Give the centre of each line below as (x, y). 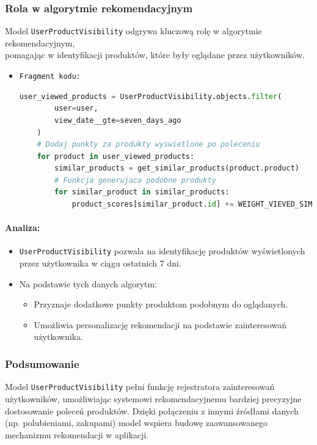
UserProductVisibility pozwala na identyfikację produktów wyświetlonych (162, 251)
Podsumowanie (42, 364)
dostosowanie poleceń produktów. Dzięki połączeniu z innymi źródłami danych (152, 410)
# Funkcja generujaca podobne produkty (135, 180)
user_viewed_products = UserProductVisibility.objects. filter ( (151, 96)
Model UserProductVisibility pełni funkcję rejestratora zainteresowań (140, 387)
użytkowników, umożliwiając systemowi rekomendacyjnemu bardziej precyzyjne (153, 398)
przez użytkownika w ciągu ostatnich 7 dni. (100, 263)
